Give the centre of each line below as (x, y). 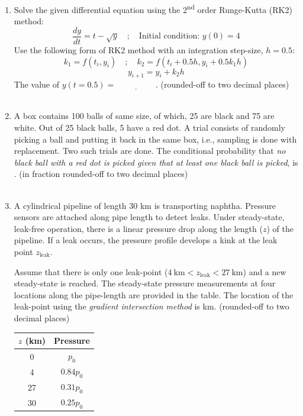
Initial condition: (169, 36)
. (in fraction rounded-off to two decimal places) (101, 174)
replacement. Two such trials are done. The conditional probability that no (150, 151)
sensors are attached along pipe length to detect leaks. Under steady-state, (149, 217)
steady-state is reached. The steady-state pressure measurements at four (145, 283)
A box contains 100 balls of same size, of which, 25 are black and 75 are (144, 116)
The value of (37, 84)
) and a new (265, 271)
